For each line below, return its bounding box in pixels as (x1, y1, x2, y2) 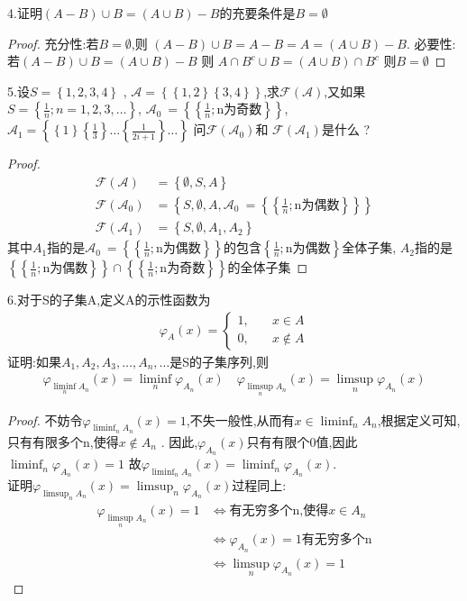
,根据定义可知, (377, 410, 461, 429)
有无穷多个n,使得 (229, 505, 329, 518)
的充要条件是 (219, 4, 296, 22)
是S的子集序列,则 (169, 351, 269, 370)
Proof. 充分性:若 (7, 33, 99, 52)
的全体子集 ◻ (227, 258, 308, 277)
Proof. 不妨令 (7, 410, 83, 429)
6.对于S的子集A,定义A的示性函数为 (7, 290, 211, 309)
